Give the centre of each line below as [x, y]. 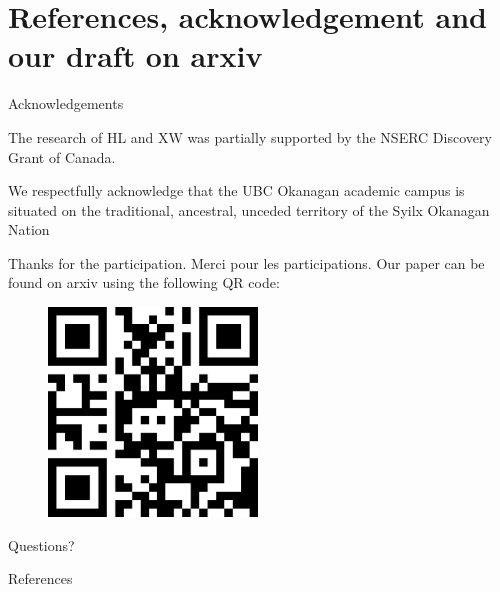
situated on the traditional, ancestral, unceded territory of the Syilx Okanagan [249, 209]
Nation [29, 229]
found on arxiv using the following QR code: [144, 282]
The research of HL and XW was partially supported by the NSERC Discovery [250, 136]
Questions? [41, 544]
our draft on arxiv [135, 55]
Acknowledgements [66, 103]
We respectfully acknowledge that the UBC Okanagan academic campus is [236, 190]
